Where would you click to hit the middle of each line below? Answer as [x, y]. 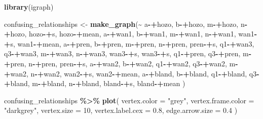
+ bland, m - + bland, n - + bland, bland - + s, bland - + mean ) [95, 83]
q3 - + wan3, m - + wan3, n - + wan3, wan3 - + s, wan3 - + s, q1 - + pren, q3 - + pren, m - [128, 53]
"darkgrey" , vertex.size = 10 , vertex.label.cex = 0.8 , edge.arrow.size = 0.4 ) [121, 110]
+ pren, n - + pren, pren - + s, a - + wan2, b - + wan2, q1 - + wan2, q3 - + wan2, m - [121, 63]
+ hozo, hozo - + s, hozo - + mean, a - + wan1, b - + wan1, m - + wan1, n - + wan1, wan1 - [131, 34]
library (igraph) [29, 7]
